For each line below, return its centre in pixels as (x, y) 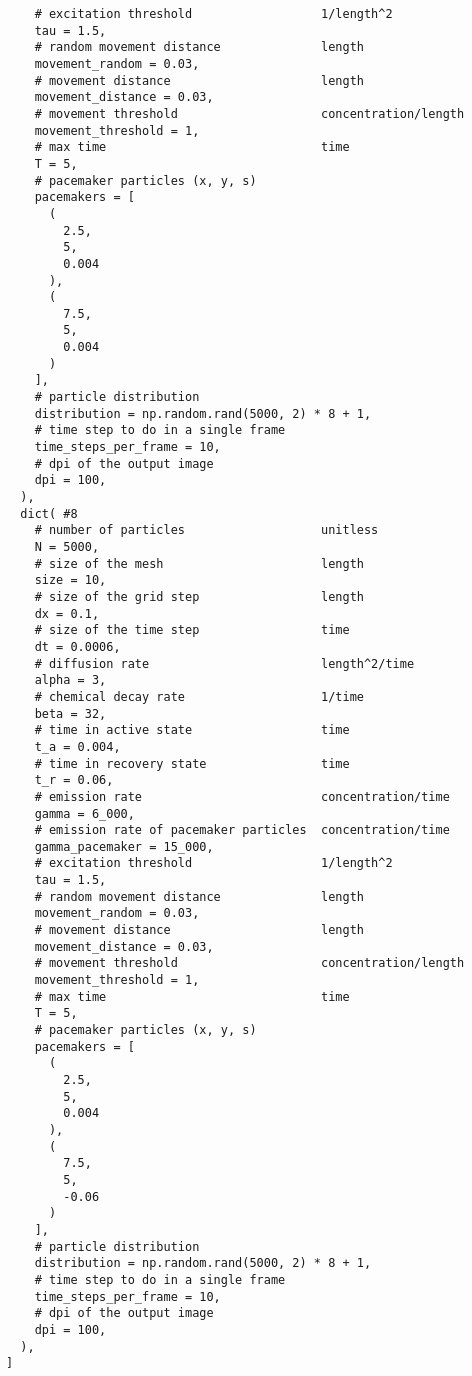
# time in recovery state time (192, 763)
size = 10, (70, 580)
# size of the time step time (192, 630)
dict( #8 (49, 513)
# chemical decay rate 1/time (199, 696)
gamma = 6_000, (84, 813)
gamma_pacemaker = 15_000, (124, 846)
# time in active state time (192, 730)
